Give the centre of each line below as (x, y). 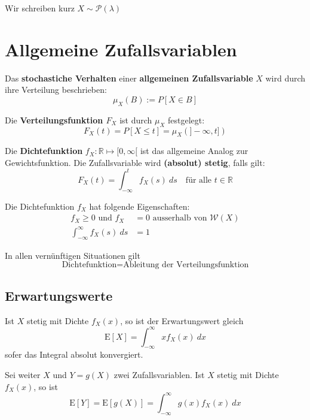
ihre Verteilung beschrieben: (56, 90)
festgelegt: (186, 120)
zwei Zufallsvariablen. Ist (159, 375)
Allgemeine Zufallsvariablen (121, 49)
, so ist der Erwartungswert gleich (182, 320)
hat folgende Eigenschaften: (139, 206)
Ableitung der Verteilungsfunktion (186, 265)
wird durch (286, 78)
